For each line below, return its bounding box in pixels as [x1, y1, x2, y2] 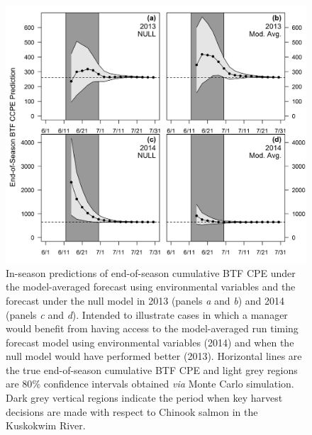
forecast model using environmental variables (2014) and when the [6, 334, 294, 349]
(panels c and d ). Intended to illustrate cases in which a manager [6, 307, 288, 322]
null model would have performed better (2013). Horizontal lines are [6, 349, 302, 363]
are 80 [6, 376, 33, 391]
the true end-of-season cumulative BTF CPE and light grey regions [6, 362, 298, 377]
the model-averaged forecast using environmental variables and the [6, 279, 296, 294]
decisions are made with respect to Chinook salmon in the [6, 404, 258, 419]
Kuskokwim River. [6, 418, 86, 433]
